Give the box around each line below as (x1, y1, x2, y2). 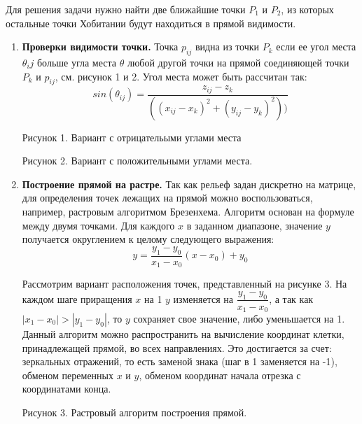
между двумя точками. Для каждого (22, 218, 175, 232)
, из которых (281, 2, 334, 16)
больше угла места (36, 55, 116, 69)
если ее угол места (276, 39, 356, 54)
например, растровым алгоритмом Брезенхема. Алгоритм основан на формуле (22, 204, 354, 219)
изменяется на (173, 291, 233, 306)
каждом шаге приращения (22, 291, 132, 306)
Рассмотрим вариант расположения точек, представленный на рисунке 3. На (22, 276, 347, 291)
